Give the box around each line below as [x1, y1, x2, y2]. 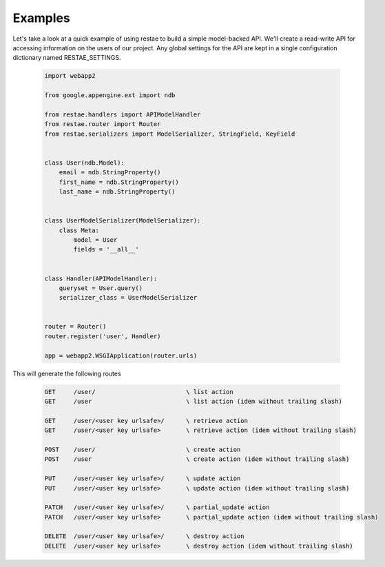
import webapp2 [44, 72, 96, 80]
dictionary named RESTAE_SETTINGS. [12, 54, 121, 62]
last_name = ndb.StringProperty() [59, 188, 176, 196]
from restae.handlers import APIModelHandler [44, 110, 201, 118]
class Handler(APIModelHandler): [44, 274, 158, 282]
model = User [73, 236, 118, 244]
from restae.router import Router [44, 121, 161, 128]
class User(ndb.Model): [44, 158, 125, 167]
